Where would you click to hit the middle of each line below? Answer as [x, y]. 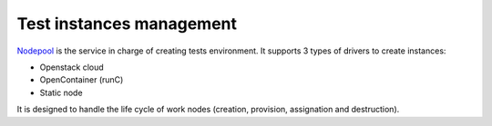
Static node [61, 92]
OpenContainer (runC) [82, 80]
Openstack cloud [72, 67]
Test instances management [127, 24]
